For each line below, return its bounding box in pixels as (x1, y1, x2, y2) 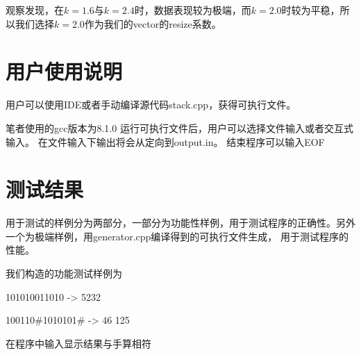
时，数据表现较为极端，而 (134, 3, 251, 17)
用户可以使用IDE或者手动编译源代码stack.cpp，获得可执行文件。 (6, 97, 296, 112)
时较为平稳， (281, 3, 340, 17)
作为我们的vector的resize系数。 (84, 16, 221, 31)
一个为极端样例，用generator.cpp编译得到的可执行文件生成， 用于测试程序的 (6, 229, 349, 243)
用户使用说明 (6, 57, 123, 85)
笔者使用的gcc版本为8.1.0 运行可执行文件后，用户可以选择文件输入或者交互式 (6, 120, 353, 135)
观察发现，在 (6, 3, 64, 17)
